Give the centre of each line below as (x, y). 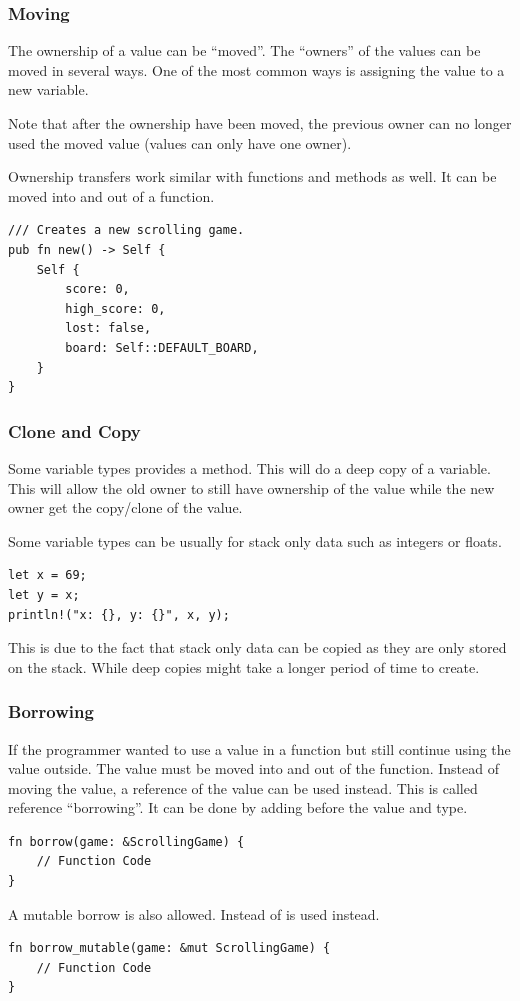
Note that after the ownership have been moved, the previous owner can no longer (260, 123)
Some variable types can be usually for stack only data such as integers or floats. (255, 540)
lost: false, (108, 328)
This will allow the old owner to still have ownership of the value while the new (251, 487)
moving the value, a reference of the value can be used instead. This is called (243, 787)
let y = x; (44, 594)
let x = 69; (47, 575)
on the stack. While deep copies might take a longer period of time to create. (244, 666)
